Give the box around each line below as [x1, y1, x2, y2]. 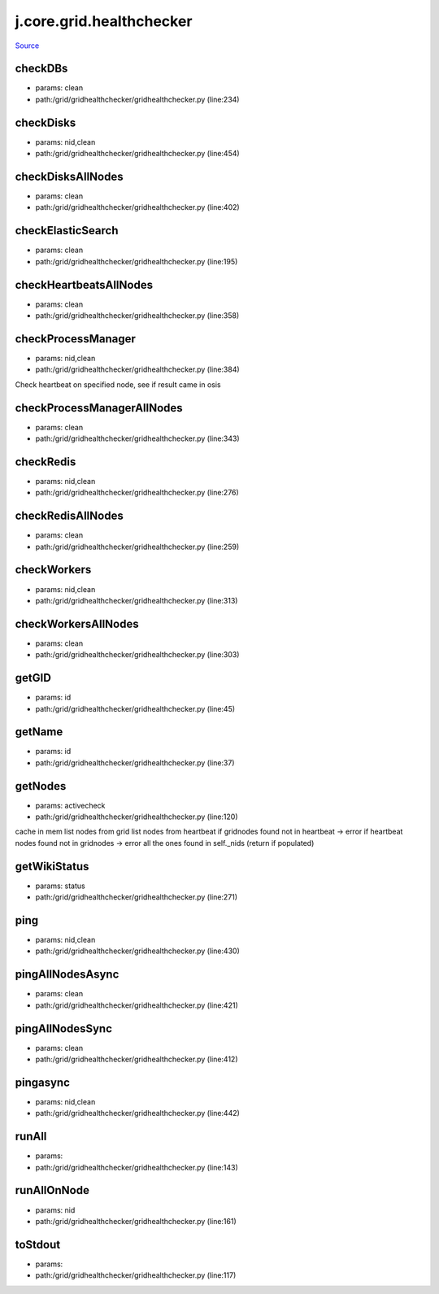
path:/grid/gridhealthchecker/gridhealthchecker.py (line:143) [35, 1162, 239, 1172]
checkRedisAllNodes [15, 509, 124, 523]
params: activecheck [35, 800, 106, 810]
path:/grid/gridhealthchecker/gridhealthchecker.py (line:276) [35, 488, 239, 498]
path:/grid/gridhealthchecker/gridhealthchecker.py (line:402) [35, 203, 240, 212]
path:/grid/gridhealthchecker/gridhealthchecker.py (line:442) [35, 1109, 240, 1118]
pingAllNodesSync [15, 1022, 113, 1035]
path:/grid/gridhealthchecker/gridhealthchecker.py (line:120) [35, 812, 239, 821]
